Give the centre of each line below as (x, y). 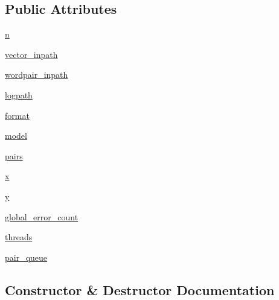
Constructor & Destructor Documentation (140, 289)
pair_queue (26, 257)
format (17, 115)
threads (19, 237)
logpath (19, 94)
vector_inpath (31, 54)
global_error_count (42, 216)
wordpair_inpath (37, 75)
